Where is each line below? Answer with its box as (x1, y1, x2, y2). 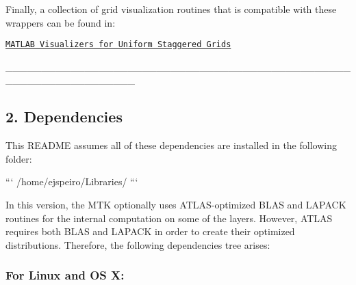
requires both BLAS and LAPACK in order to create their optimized (5, 224, 295, 239)
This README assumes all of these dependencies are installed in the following (5, 138, 337, 152)
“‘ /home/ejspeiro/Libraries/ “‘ (5, 174, 138, 189)
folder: (5, 151, 32, 165)
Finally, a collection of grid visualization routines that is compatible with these (5, 2, 337, 16)
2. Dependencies (5, 106, 123, 127)
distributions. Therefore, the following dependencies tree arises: (5, 237, 270, 252)
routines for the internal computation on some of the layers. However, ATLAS (5, 211, 333, 225)
